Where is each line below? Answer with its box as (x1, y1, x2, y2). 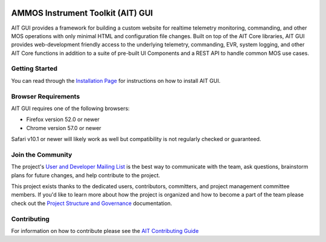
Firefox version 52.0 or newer (26, 116, 100, 123)
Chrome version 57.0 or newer (26, 124, 102, 131)
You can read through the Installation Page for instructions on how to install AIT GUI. (11, 77, 220, 84)
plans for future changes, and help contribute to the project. (11, 171, 161, 178)
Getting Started (11, 64, 57, 73)
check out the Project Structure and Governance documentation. (11, 200, 172, 207)
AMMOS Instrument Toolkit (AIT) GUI (11, 8, 153, 18)
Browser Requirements (11, 92, 80, 100)
